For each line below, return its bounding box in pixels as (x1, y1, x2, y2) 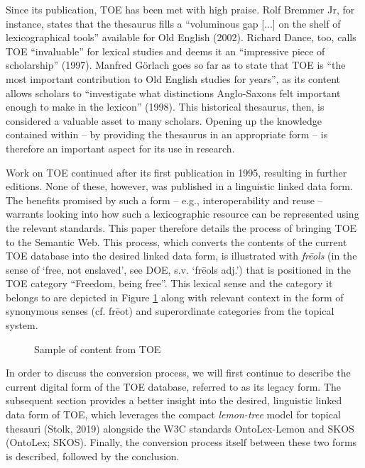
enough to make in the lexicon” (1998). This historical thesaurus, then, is (6, 99, 325, 114)
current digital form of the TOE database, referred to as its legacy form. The (6, 379, 342, 394)
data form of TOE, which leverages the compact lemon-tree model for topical (6, 407, 341, 422)
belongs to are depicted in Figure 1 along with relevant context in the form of (6, 289, 344, 304)
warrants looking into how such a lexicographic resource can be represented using (6, 206, 359, 221)
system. (6, 318, 38, 333)
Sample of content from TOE (34, 341, 161, 356)
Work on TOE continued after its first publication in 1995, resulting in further (6, 165, 347, 179)
